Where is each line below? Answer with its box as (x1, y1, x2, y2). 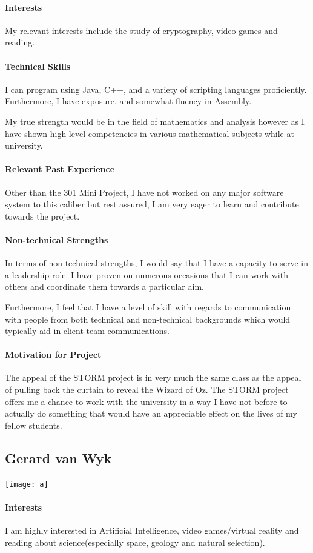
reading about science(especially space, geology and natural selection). (5, 535, 265, 548)
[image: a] (5, 480, 48, 489)
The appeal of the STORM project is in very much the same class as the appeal (5, 371, 301, 384)
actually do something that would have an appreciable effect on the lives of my (5, 407, 297, 420)
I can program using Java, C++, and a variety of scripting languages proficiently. (5, 82, 307, 95)
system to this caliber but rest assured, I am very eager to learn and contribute (5, 198, 299, 210)
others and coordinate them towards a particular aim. (5, 280, 204, 293)
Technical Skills (5, 59, 71, 72)
